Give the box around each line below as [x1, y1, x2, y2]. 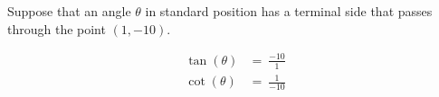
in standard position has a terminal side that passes [145, 2, 433, 20]
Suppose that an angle [7, 2, 131, 20]
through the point [7, 19, 106, 38]
